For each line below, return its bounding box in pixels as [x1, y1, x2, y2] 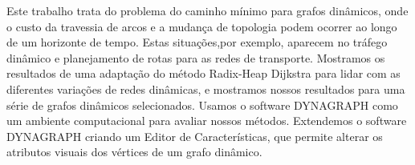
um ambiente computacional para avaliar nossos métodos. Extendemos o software [6, 112, 407, 129]
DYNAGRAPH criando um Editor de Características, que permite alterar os [6, 127, 383, 144]
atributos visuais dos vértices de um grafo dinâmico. [6, 143, 262, 160]
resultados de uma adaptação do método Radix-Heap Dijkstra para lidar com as [6, 65, 401, 82]
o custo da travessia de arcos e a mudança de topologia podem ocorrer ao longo [6, 18, 397, 34]
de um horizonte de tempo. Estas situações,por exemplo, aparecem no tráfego [6, 34, 388, 50]
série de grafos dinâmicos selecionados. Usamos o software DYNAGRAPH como [6, 96, 398, 113]
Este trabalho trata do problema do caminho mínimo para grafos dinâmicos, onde [6, 2, 409, 18]
